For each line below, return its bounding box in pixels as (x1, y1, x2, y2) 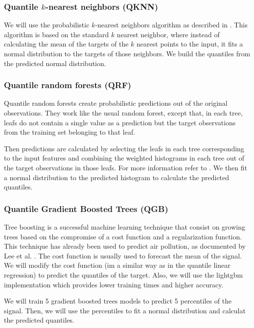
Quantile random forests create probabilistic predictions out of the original (4, 98, 228, 108)
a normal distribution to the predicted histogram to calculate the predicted (4, 172, 230, 182)
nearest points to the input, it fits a (137, 39, 243, 49)
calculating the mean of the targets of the (4, 39, 129, 49)
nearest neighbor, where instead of (116, 29, 220, 39)
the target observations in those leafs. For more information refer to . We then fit (4, 162, 248, 172)
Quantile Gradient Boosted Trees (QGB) (4, 202, 168, 214)
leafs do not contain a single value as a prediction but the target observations (4, 117, 236, 127)
